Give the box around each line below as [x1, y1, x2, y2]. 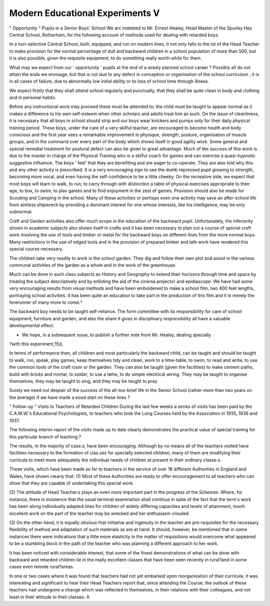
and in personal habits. [9, 95, 56, 101]
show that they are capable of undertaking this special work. [9, 480, 134, 486]
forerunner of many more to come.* [9, 299, 82, 305]
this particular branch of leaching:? [9, 433, 81, 440]
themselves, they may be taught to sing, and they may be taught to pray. [9, 378, 158, 384]
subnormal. [9, 209, 32, 215]
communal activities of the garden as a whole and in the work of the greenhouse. [9, 262, 176, 268]
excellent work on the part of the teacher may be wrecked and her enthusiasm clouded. [9, 510, 190, 516]
